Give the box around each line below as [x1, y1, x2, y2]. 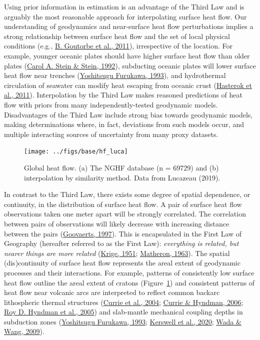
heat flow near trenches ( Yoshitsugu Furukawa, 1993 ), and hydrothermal [4, 70, 226, 80]
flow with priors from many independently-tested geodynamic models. [4, 99, 218, 109]
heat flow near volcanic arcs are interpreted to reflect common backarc [4, 287, 220, 297]
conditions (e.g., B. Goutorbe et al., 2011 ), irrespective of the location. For [4, 40, 232, 51]
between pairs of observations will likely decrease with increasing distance [4, 218, 229, 228]
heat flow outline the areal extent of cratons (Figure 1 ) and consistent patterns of [4, 277, 255, 287]
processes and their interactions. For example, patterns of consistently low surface [4, 267, 254, 277]
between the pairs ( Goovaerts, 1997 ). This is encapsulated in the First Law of [4, 228, 242, 238]
